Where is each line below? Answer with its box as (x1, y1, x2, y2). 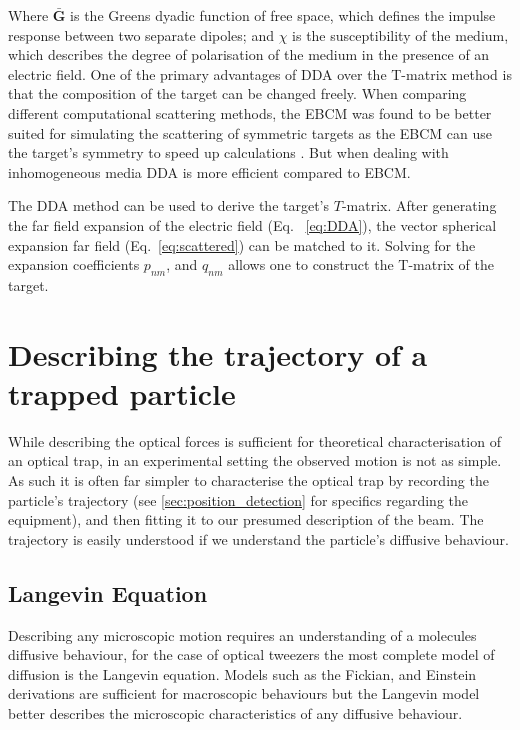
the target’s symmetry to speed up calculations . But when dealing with (8, 142, 449, 163)
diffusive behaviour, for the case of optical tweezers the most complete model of (8, 644, 495, 665)
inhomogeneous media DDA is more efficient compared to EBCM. (8, 161, 411, 182)
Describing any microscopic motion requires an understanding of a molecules (8, 624, 477, 645)
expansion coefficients (8, 254, 140, 275)
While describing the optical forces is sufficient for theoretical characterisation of (8, 430, 501, 451)
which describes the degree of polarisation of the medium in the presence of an (8, 44, 490, 65)
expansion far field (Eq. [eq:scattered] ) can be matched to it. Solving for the (8, 234, 476, 255)
